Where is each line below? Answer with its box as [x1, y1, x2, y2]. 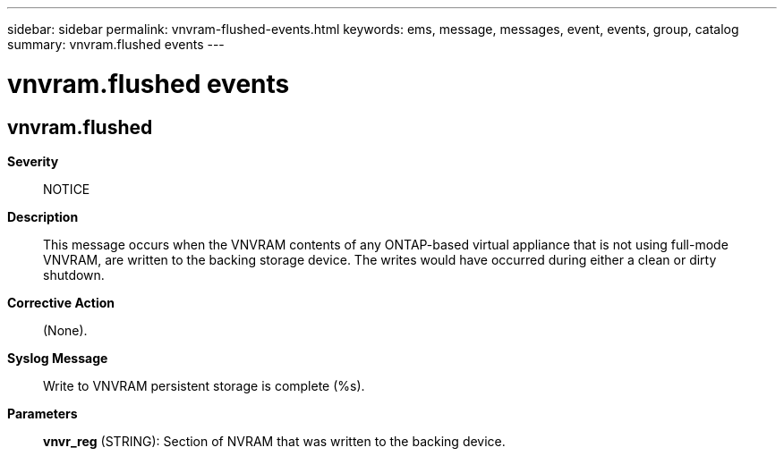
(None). [43, 322, 88, 338]
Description [7, 208, 79, 224]
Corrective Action [7, 294, 115, 310]
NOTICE [43, 181, 90, 197]
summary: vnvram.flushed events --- [7, 37, 225, 52]
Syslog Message [7, 350, 108, 366]
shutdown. [43, 266, 105, 283]
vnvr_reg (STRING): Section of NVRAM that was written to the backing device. [43, 433, 506, 449]
